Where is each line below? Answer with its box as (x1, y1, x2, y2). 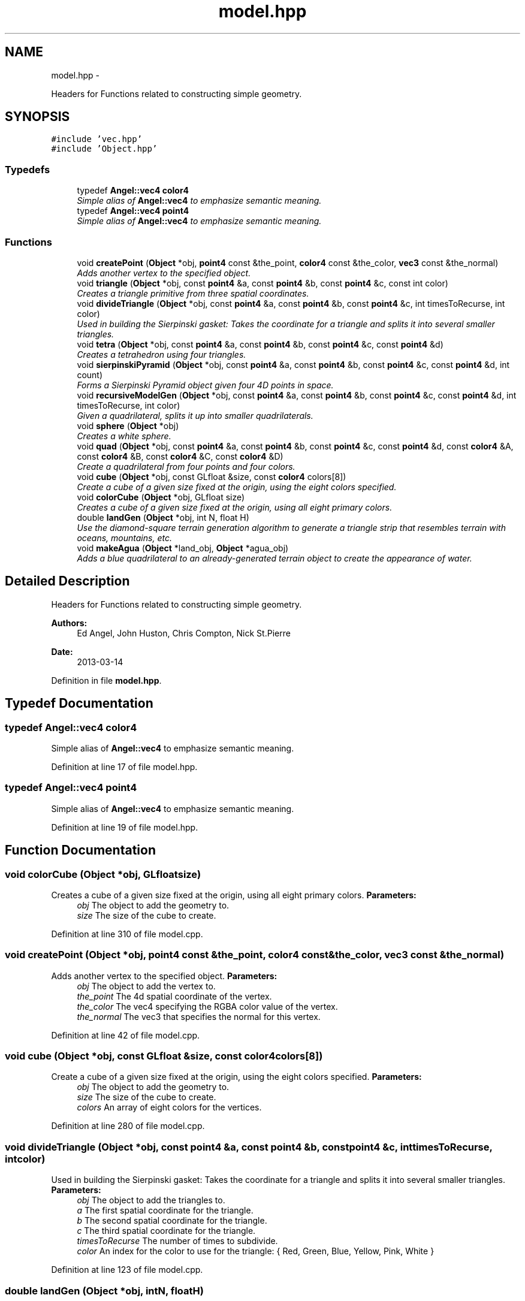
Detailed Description (5, 573, 130, 589)
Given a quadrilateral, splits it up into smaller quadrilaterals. (77, 410, 313, 421)
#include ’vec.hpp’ (51, 134, 143, 144)
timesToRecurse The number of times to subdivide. (77, 1236, 278, 1246)
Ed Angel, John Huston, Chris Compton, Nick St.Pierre (77, 627, 291, 638)
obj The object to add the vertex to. (77, 980, 216, 991)
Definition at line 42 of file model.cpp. (51, 1030, 200, 1040)
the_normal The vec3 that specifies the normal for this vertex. (77, 1011, 321, 1022)
